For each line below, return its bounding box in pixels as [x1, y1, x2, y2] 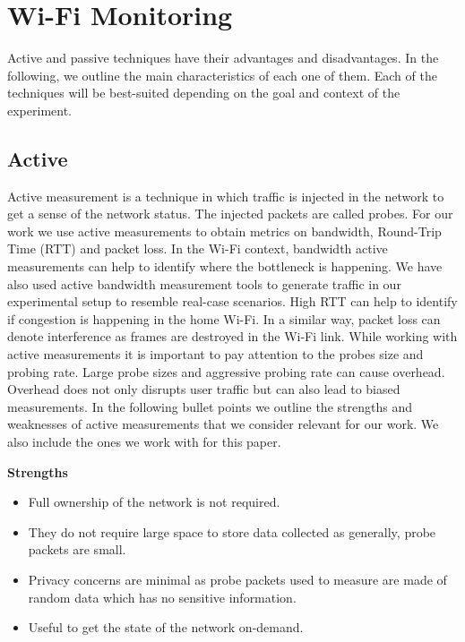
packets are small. [28, 540, 126, 559]
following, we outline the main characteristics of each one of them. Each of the [7, 65, 437, 84]
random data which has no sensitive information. [28, 587, 297, 606]
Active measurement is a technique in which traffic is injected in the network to [7, 186, 444, 205]
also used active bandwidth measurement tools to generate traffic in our [7, 274, 401, 293]
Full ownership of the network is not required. [28, 492, 280, 511]
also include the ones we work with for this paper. [7, 432, 281, 451]
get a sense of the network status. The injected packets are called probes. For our [7, 204, 453, 223]
